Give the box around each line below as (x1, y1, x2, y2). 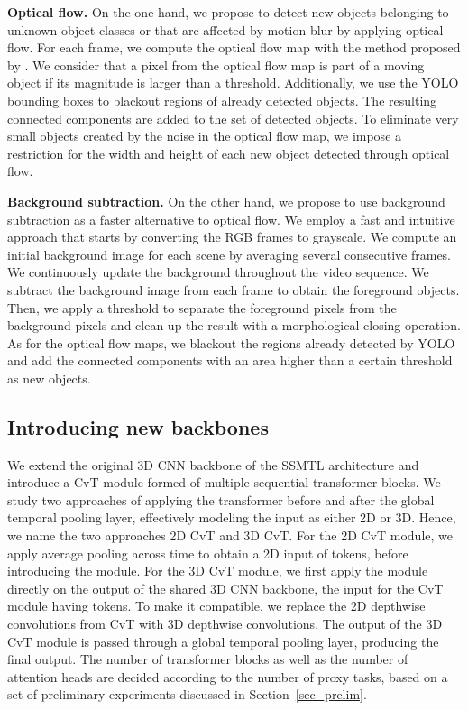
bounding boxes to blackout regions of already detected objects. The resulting (7, 90, 437, 109)
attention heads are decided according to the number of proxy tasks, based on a (7, 667, 448, 686)
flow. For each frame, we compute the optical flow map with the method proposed (7, 38, 461, 57)
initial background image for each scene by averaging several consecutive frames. (7, 244, 452, 263)
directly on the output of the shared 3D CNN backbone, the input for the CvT (7, 578, 444, 597)
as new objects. (7, 368, 91, 387)
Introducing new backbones (7, 412, 269, 440)
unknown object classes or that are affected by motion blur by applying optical (7, 20, 444, 39)
